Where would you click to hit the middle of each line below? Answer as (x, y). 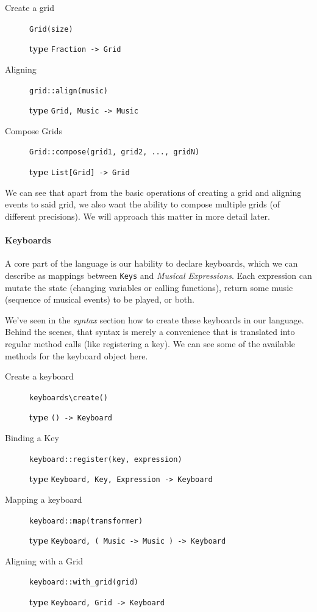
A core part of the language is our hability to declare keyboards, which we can (151, 263)
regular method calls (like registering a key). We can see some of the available (150, 343)
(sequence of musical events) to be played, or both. (100, 299)
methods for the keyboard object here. (77, 355)
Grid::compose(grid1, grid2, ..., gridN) (115, 152)
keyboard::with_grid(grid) (84, 582)
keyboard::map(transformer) (86, 521)
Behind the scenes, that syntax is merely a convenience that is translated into (150, 332)
